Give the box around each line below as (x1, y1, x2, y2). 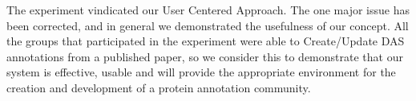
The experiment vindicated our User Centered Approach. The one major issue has (6, 2, 410, 17)
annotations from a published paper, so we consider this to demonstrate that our (6, 48, 403, 64)
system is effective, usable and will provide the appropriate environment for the (6, 64, 396, 80)
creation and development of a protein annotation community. (6, 79, 311, 95)
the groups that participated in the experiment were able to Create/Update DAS (6, 33, 405, 49)
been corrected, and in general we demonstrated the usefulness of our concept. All (6, 17, 409, 33)
